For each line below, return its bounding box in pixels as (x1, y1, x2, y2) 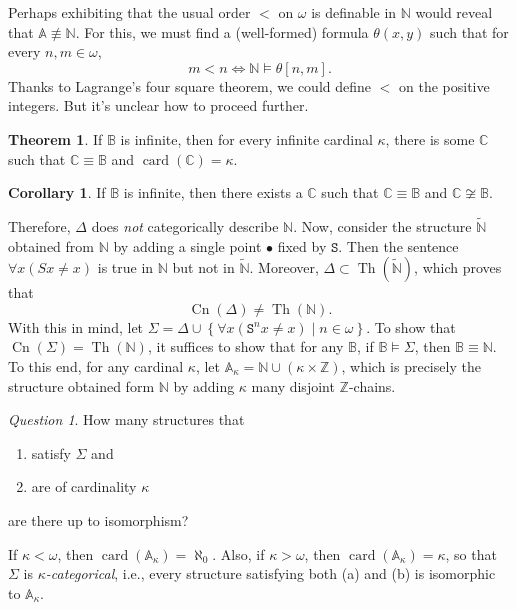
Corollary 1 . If (8, 182, 106, 203)
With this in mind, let (8, 316, 144, 337)
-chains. (348, 375, 396, 396)
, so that (445, 543, 497, 564)
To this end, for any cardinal (8, 355, 184, 376)
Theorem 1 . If (8, 128, 103, 149)
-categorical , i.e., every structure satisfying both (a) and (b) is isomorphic (45, 563, 496, 584)
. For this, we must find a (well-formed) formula (75, 21, 369, 42)
